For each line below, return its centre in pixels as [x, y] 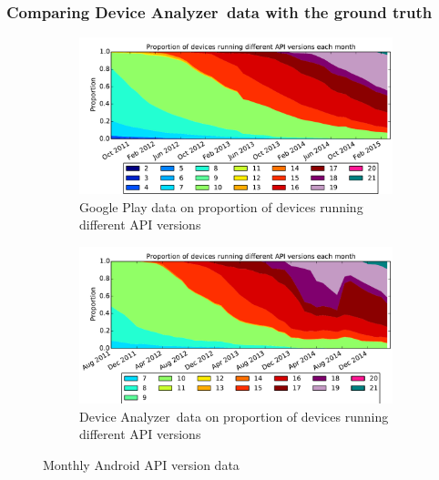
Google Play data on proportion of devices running [221, 206]
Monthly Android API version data [141, 464]
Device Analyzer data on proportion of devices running [234, 416]
